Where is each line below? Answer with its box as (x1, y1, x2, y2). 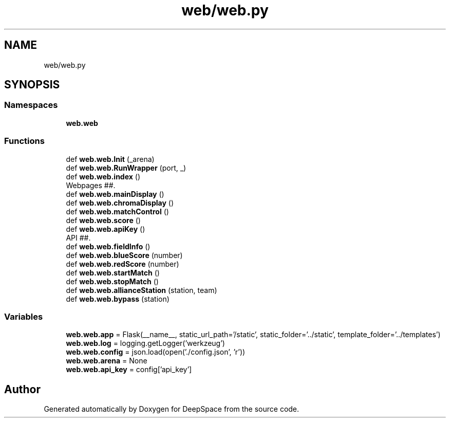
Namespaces (4, 100, 58, 111)
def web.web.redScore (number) (66, 259, 179, 268)
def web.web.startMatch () (66, 268, 160, 277)
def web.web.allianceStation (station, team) (66, 285, 217, 295)
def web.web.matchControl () (66, 207, 169, 216)
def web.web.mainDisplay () (66, 189, 164, 198)
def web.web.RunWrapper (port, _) (66, 163, 186, 172)
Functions (4, 136, 45, 146)
